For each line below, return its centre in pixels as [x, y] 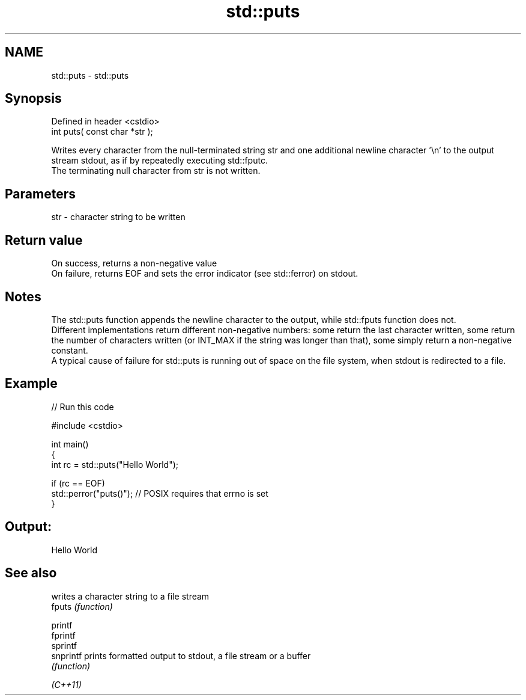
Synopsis [33, 99]
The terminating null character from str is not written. [156, 171]
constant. [70, 350]
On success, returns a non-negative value [134, 263]
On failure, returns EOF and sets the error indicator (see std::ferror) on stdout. [205, 274]
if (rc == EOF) [78, 483]
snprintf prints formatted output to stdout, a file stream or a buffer [181, 655]
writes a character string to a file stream [130, 596]
